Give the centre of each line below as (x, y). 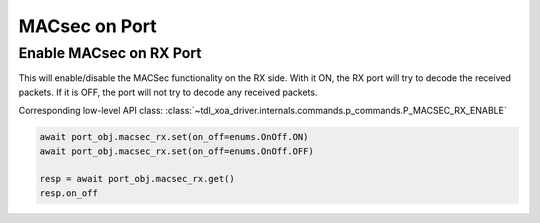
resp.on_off (69, 193)
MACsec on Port (87, 26)
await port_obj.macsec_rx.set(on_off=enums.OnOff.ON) (174, 137)
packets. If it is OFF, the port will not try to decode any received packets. (168, 92)
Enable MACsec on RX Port (110, 53)
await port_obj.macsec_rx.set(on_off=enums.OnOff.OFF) (176, 151)
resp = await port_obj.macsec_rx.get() (137, 179)
